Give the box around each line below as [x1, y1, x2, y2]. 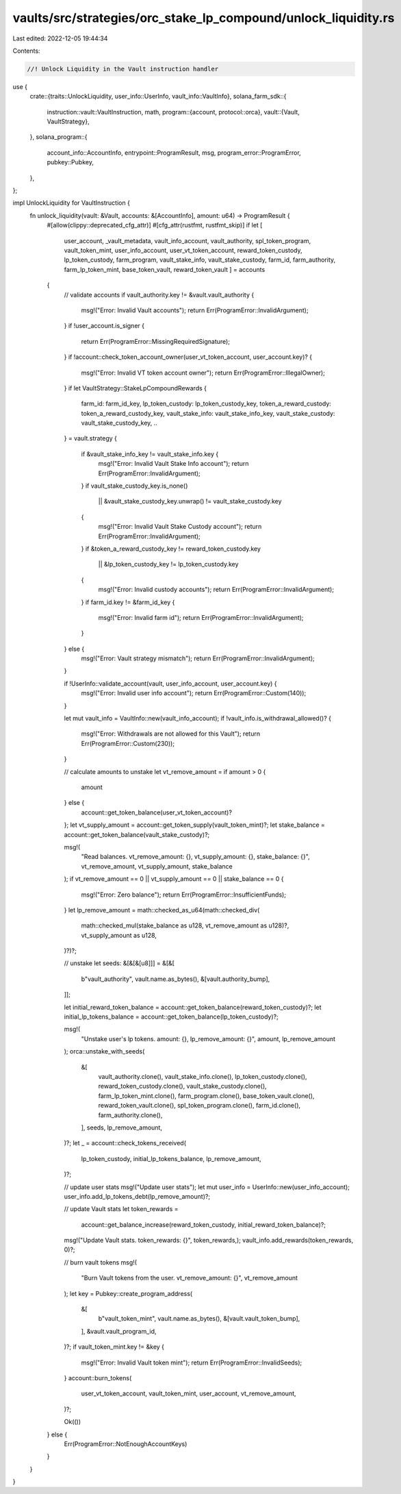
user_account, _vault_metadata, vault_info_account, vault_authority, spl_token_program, [64, 236, 311, 245]
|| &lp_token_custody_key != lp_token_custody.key [98, 560, 239, 569]
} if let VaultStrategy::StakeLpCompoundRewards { [64, 384, 207, 392]
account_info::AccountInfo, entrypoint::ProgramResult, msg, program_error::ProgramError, [47, 148, 301, 157]
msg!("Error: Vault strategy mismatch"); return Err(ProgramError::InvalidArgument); [81, 654, 315, 662]
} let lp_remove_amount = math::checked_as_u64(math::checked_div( [64, 906, 260, 914]
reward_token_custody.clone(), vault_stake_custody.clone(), [98, 1082, 267, 1091]
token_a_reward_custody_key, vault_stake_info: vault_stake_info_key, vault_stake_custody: [81, 409, 335, 417]
